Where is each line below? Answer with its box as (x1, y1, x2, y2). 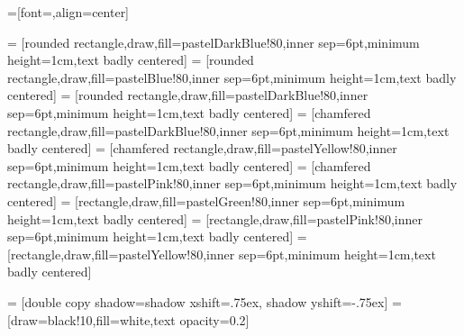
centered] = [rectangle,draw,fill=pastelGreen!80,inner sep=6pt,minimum (7, 191, 405, 210)
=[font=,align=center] (7, 3, 130, 21)
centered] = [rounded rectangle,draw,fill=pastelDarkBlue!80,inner (7, 86, 368, 104)
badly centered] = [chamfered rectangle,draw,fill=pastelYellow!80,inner (7, 139, 397, 158)
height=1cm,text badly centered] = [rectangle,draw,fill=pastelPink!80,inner (7, 209, 423, 228)
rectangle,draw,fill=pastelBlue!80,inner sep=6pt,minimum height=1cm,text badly (7, 68, 457, 86)
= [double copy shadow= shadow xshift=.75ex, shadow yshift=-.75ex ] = (7, 292, 402, 311)
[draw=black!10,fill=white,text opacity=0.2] (7, 310, 250, 329)
